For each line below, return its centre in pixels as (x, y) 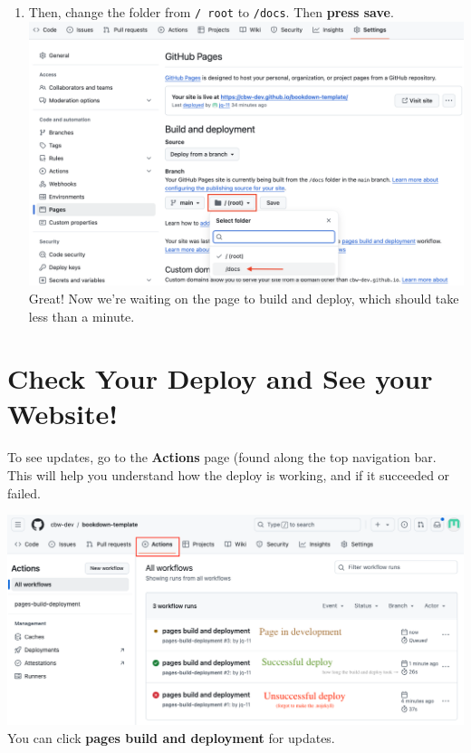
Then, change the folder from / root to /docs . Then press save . (211, 12)
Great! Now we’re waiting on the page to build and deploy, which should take (244, 298)
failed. (24, 492)
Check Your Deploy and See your (220, 378)
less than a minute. (82, 316)
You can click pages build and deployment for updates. (171, 737)
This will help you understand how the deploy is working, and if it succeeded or (229, 475)
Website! (62, 414)
